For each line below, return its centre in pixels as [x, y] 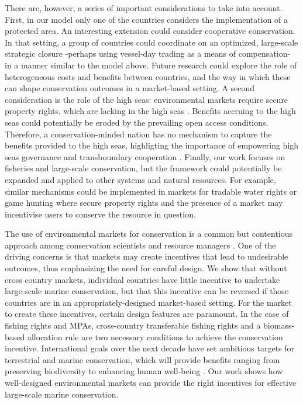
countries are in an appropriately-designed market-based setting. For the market [148, 302]
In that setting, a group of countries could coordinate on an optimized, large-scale [151, 42]
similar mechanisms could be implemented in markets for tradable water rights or [151, 191]
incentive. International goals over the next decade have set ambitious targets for [150, 348]
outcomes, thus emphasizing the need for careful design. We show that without [146, 268]
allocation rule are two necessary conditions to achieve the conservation [155, 336]
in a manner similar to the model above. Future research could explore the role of [151, 65]
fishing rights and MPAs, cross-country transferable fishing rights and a [133, 325]
